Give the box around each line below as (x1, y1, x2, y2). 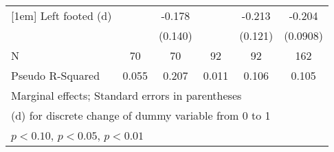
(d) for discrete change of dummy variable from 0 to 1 (11, 107, 271, 123)
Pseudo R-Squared (11, 67, 100, 83)
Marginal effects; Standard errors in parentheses (11, 87, 242, 103)
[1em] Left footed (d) (11, 8, 112, 23)
